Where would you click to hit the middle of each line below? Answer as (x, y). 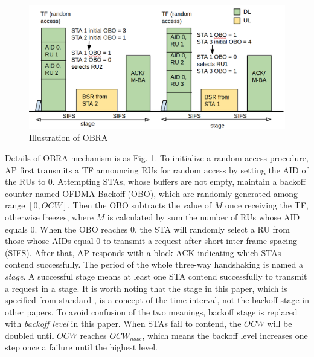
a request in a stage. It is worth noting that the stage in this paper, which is (146, 288)
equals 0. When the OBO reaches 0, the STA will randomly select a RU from (148, 229)
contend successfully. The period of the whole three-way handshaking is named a (154, 264)
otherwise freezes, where (49, 217)
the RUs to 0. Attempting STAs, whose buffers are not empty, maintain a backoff (155, 182)
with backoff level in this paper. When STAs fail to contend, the (123, 323)
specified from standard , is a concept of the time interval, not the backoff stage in (157, 300)
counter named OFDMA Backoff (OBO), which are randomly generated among (152, 193)
